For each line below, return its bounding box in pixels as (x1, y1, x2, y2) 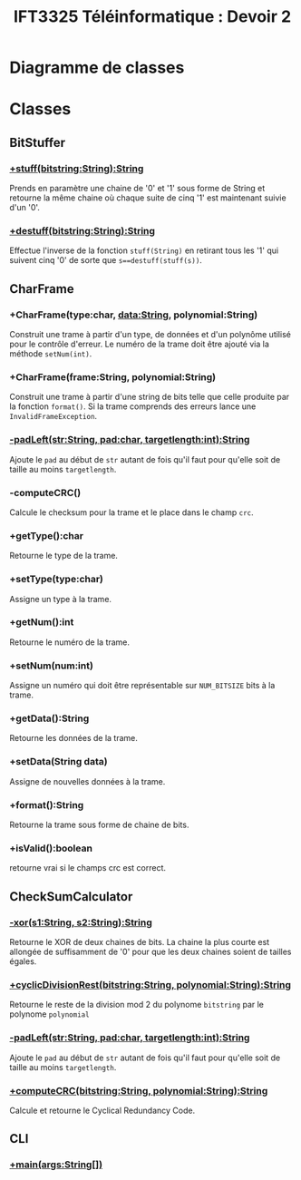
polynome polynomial (9, 1009, 90, 1019)
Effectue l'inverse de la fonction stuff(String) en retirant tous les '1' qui (9, 245, 279, 256)
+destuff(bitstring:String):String (9, 224, 156, 237)
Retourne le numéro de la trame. (9, 637, 130, 648)
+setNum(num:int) (9, 659, 93, 672)
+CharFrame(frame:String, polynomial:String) (9, 370, 217, 383)
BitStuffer (9, 134, 66, 151)
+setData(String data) (9, 756, 108, 768)
